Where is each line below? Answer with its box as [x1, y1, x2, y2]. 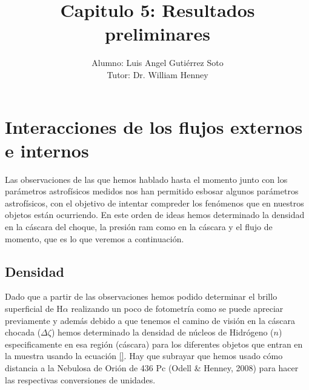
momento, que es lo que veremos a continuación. [5, 232, 184, 245]
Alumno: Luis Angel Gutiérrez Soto [91, 56, 224, 69]
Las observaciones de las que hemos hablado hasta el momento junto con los [5, 173, 288, 185]
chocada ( [5, 326, 41, 339]
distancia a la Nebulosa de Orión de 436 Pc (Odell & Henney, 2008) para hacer [5, 361, 299, 374]
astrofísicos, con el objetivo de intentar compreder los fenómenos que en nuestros [5, 196, 304, 209]
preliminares [105, 21, 210, 46]
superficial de [5, 302, 54, 314]
